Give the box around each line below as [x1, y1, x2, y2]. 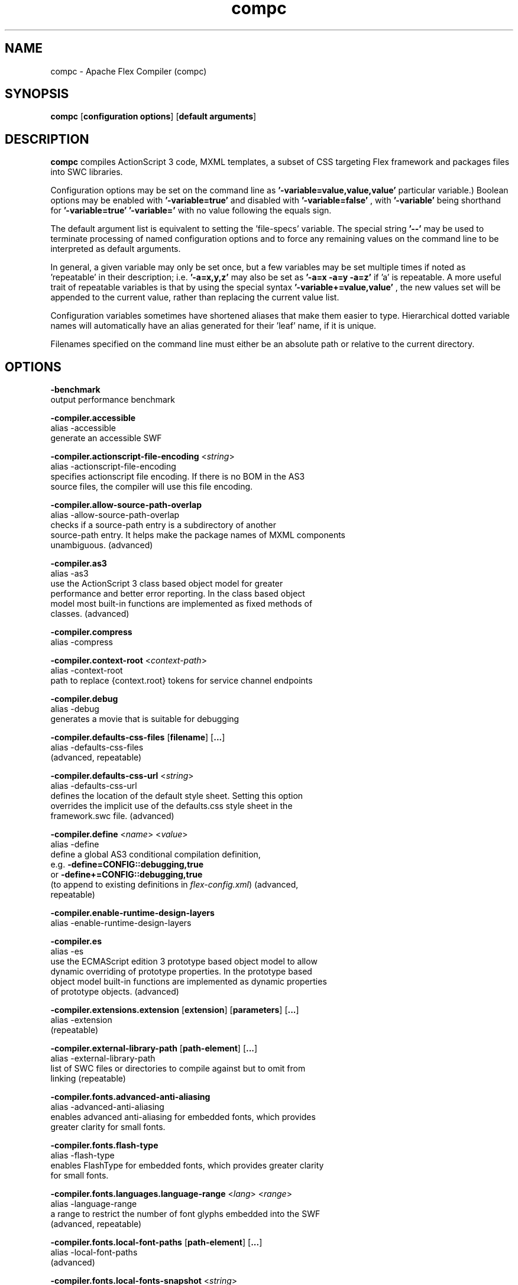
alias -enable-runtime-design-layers [50, 918, 192, 928]
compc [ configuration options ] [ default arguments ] [50, 111, 257, 122]
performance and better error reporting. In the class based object [50, 588, 305, 599]
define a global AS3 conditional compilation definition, [50, 849, 261, 860]
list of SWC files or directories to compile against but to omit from [50, 1063, 306, 1074]
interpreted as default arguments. [50, 244, 181, 254]
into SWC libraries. [50, 167, 123, 177]
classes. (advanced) [50, 608, 129, 619]
